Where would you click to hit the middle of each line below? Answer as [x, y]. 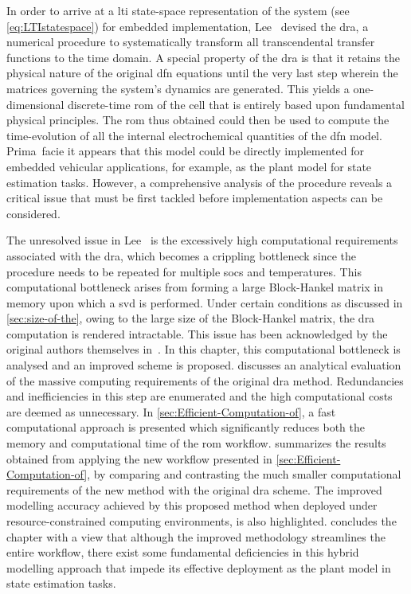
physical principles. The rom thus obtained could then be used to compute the [198, 120]
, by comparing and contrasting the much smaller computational [244, 474]
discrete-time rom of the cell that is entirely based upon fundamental [236, 104]
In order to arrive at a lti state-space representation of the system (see [178, 10]
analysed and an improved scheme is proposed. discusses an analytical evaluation [204, 365]
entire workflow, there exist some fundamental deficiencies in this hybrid [183, 552]
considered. [33, 213]
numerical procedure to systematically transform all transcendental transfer [191, 42]
